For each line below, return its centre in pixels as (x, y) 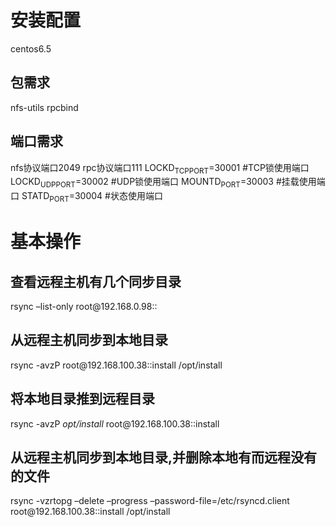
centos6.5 (31, 48)
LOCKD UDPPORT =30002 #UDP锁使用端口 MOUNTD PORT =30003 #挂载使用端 (168, 183)
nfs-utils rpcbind (44, 107)
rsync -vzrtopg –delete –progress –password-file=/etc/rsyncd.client (150, 501)
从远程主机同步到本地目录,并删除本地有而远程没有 (164, 457)
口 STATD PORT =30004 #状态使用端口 (86, 197)
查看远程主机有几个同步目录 (96, 281)
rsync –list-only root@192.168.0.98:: (84, 306)
